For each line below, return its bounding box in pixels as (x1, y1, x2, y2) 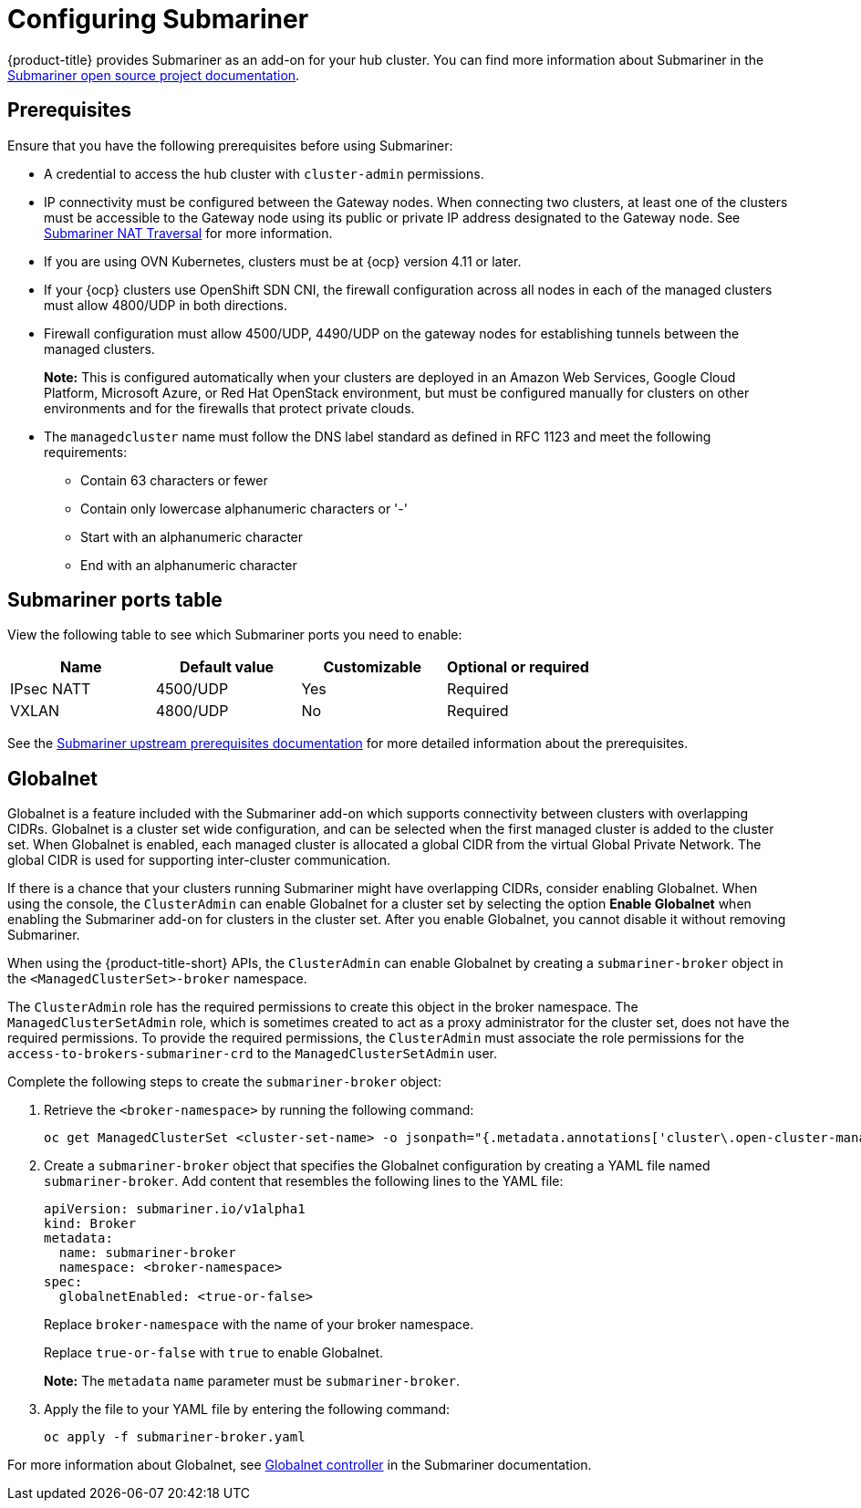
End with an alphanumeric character (80, 556, 297, 573)
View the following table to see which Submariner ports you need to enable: (7, 627, 462, 643)
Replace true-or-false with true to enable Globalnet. (44, 1345, 384, 1361)
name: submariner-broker (58, 1245, 236, 1261)
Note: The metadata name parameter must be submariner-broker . (44, 1373, 461, 1389)
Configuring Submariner (7, 4, 309, 35)
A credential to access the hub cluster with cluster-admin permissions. (44, 165, 484, 182)
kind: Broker (44, 1216, 137, 1232)
